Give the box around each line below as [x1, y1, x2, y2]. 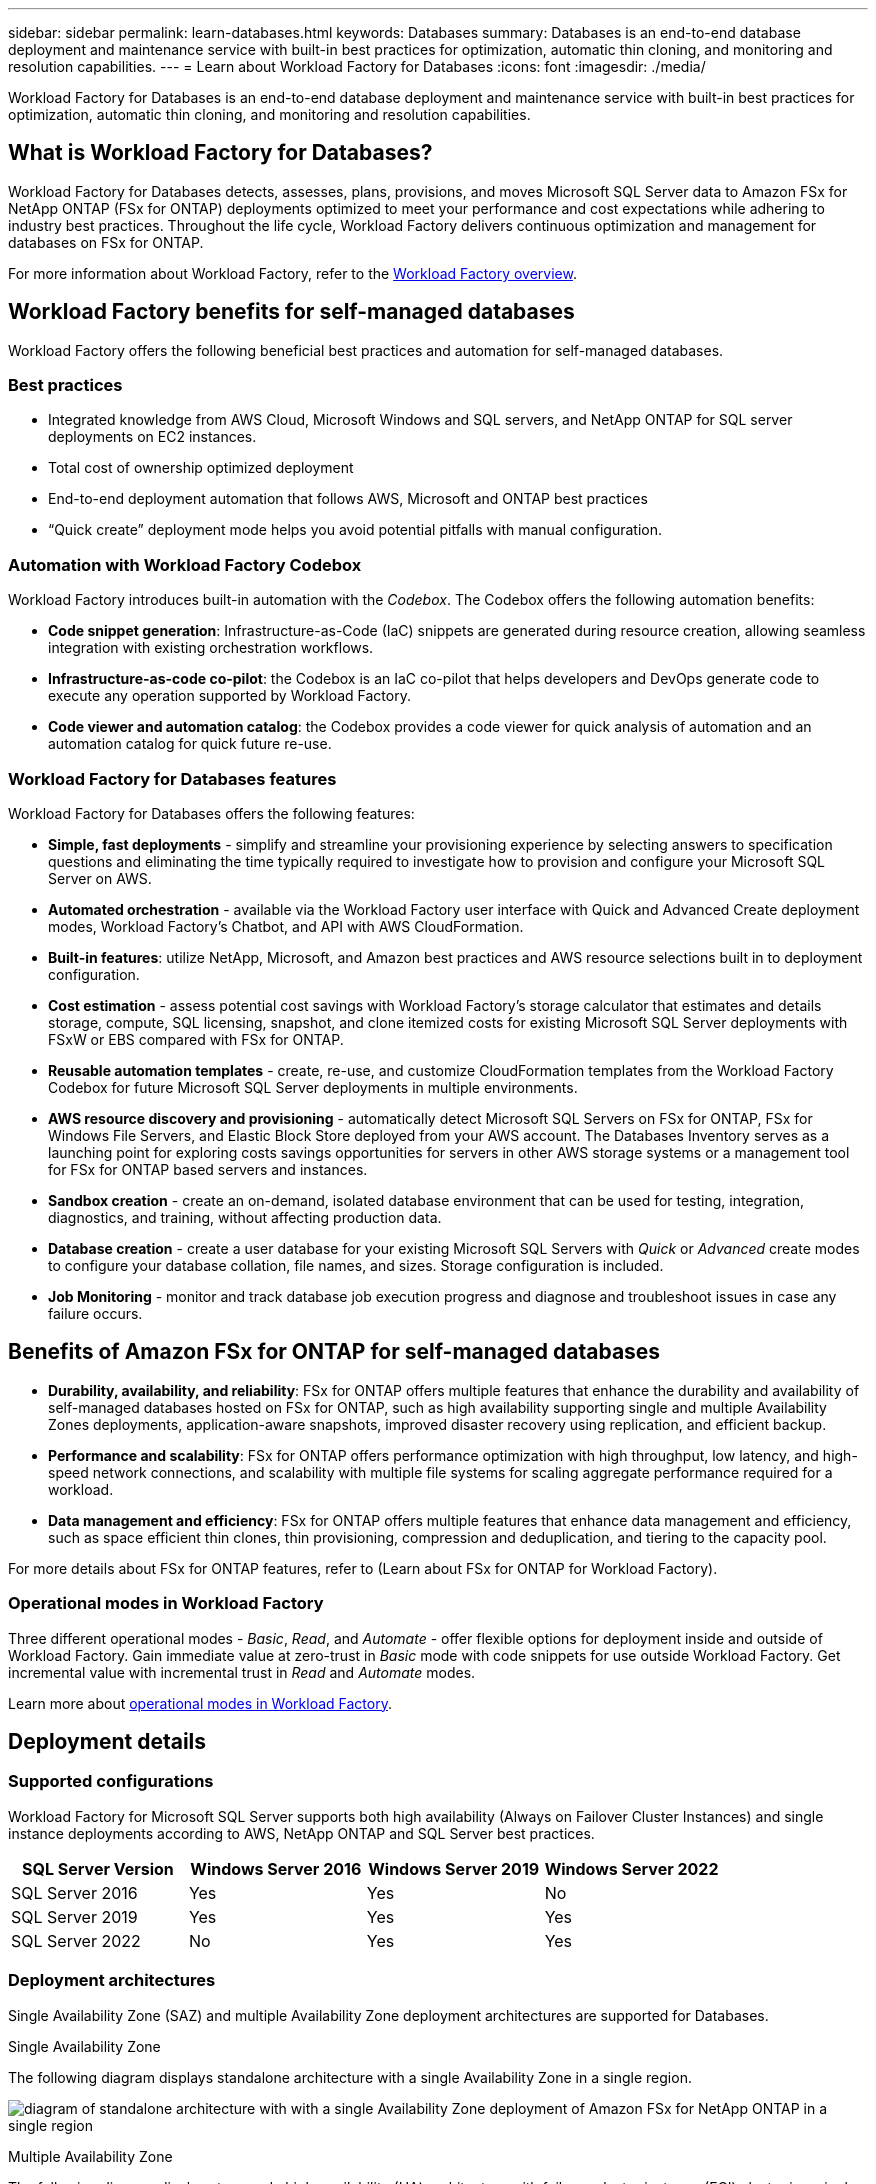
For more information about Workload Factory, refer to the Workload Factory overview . [8, 264, 577, 282]
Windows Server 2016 [190, 1858, 362, 1879]
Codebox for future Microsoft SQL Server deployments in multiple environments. [48, 1078, 578, 1096]
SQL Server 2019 [11, 1906, 138, 1927]
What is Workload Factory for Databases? [8, 140, 433, 166]
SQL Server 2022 [11, 1930, 141, 1951]
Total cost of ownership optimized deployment [48, 459, 354, 477]
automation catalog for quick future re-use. [48, 735, 332, 753]
